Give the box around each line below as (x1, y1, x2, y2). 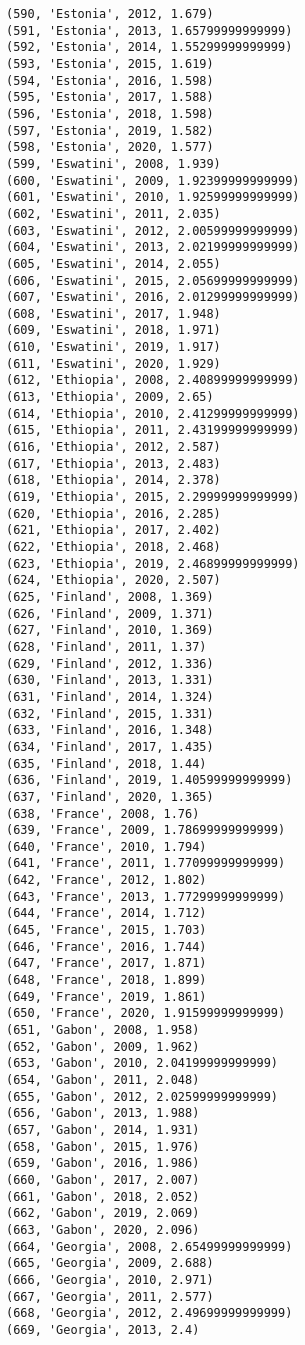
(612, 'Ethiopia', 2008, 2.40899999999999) (6, 373, 300, 388)
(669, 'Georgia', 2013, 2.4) (6, 1322, 200, 1337)
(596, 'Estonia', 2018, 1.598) (6, 106, 214, 121)
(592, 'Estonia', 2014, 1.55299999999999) (6, 40, 293, 55)
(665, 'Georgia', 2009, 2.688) (6, 1256, 214, 1271)
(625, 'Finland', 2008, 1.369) (6, 589, 214, 604)
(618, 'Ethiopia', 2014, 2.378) (6, 473, 221, 488)
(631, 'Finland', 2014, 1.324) (6, 689, 214, 704)
